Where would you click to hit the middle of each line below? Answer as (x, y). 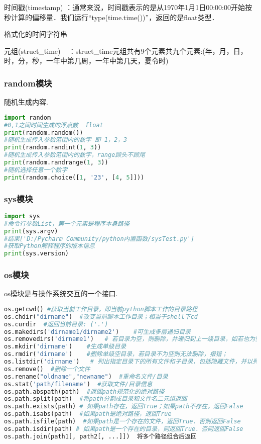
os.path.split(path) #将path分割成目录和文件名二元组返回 (96, 399)
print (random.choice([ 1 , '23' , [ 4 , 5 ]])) (74, 177)
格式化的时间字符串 (36, 34)
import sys (22, 216)
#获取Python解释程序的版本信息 (49, 246)
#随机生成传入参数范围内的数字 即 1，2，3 (66, 140)
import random (28, 117)
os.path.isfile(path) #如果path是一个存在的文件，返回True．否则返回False (122, 422)
